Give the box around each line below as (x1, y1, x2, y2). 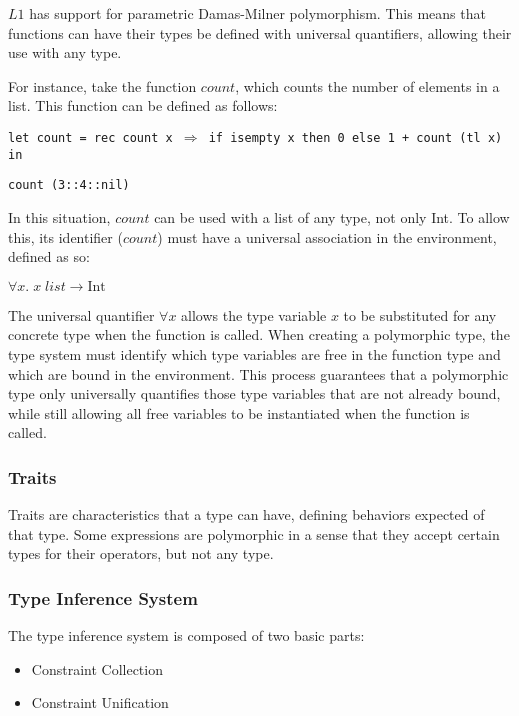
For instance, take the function (8, 75, 197, 96)
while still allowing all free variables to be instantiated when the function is (8, 402, 470, 423)
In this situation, (8, 206, 111, 227)
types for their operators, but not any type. (8, 543, 274, 564)
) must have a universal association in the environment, (157, 226, 497, 247)
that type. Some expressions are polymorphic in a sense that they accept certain (8, 523, 500, 544)
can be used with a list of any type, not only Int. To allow (154, 206, 510, 227)
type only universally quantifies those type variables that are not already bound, (8, 383, 501, 404)
